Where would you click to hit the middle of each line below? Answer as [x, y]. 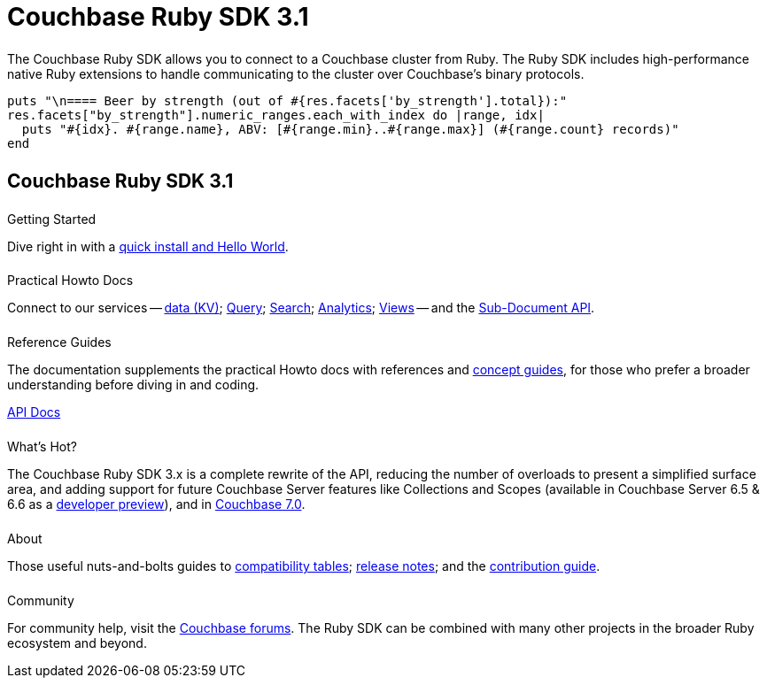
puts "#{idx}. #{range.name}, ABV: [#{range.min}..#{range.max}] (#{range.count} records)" [350, 129]
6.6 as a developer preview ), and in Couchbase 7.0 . [156, 504]
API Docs [34, 412]
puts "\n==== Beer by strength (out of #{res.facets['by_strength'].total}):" [287, 100]
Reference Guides [59, 342]
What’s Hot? [42, 447]
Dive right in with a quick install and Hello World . [148, 246]
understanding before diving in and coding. [133, 385]
